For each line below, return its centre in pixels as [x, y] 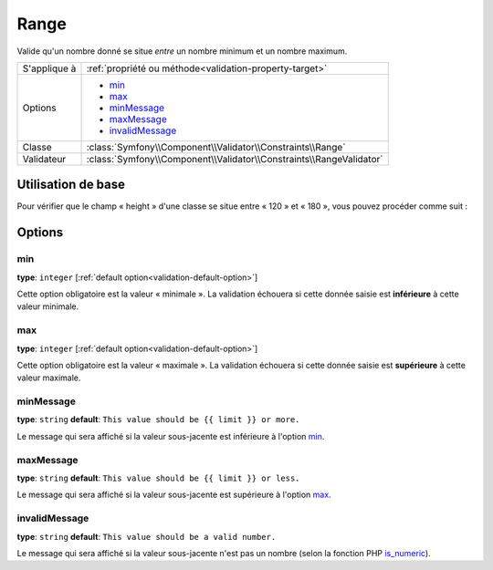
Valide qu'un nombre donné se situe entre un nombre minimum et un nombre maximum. [182, 51]
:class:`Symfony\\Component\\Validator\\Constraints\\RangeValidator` [235, 159]
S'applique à [49, 68]
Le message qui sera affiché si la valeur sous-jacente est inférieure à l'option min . [171, 436]
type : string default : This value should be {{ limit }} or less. [158, 478]
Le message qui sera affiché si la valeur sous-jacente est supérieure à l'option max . [174, 495]
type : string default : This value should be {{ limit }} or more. [158, 420]
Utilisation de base [71, 185]
